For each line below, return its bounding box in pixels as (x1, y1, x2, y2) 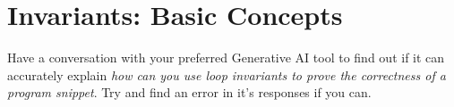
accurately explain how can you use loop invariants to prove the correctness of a (7, 65, 446, 84)
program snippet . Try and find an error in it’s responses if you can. (7, 83, 372, 102)
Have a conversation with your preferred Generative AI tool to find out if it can (7, 48, 445, 67)
